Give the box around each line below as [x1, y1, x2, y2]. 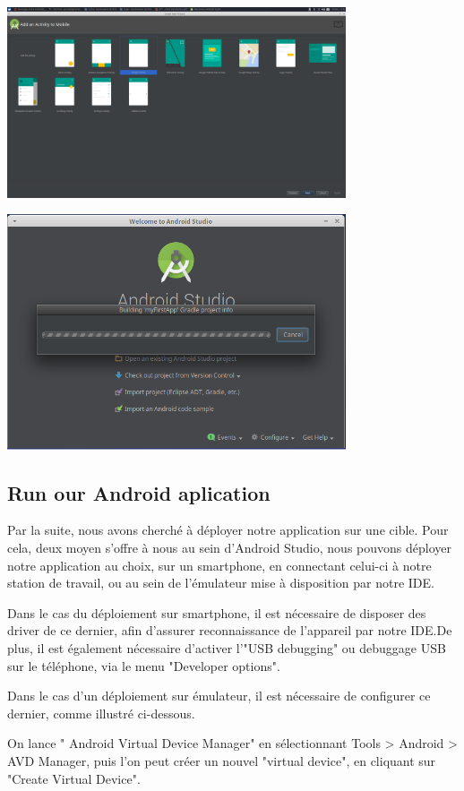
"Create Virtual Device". [7, 769, 141, 787]
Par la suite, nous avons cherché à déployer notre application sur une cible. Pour [7, 520, 449, 539]
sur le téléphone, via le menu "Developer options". [7, 656, 280, 675]
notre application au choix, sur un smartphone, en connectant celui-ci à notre [7, 555, 432, 574]
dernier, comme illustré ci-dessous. [7, 703, 195, 722]
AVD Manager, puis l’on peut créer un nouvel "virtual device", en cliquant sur [7, 752, 436, 770]
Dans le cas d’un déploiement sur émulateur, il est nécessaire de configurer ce [7, 686, 431, 705]
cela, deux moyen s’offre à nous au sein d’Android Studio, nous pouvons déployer [7, 538, 451, 557]
